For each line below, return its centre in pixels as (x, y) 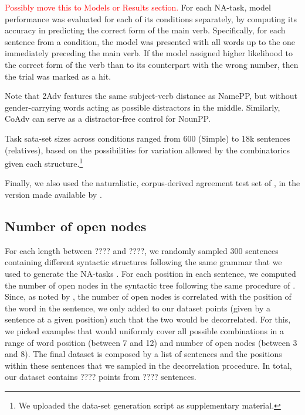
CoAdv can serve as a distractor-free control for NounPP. (108, 119)
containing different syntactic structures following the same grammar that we (143, 262)
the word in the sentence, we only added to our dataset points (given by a (138, 308)
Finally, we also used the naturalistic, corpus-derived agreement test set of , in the (152, 183)
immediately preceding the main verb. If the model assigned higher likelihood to (149, 53)
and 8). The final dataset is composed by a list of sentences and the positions (143, 354)
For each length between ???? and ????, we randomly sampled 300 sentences (142, 250)
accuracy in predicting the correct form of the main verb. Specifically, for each (145, 30)
